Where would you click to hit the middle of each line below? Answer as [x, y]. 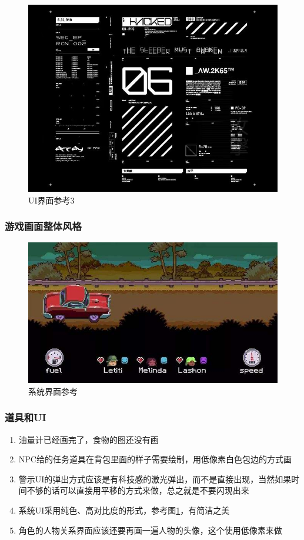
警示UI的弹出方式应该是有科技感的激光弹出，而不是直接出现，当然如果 [155, 479]
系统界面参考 [53, 391]
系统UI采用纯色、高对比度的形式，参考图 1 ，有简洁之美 [124, 510]
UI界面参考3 [51, 200]
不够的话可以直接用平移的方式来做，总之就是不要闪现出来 [138, 490]
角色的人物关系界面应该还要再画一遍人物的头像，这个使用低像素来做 [150, 530]
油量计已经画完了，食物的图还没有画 [88, 439]
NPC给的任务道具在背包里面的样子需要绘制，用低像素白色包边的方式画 [155, 459]
